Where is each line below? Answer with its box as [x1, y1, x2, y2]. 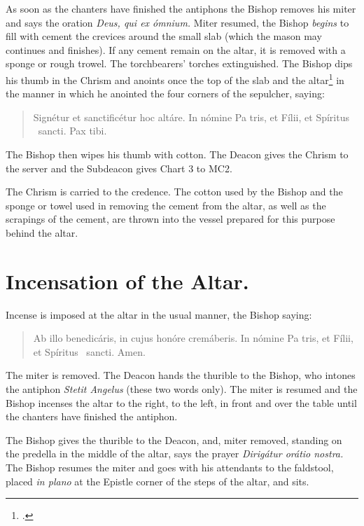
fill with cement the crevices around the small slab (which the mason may [6, 29, 322, 43]
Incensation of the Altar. [6, 266, 249, 295]
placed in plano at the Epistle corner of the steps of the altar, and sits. [6, 473, 309, 488]
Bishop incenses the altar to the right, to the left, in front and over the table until [6, 395, 357, 410]
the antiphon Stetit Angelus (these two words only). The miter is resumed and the [6, 382, 358, 396]
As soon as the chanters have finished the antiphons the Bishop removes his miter [6, 1, 356, 15]
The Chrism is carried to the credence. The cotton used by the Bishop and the [6, 184, 343, 199]
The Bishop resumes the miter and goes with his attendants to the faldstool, [6, 460, 334, 475]
